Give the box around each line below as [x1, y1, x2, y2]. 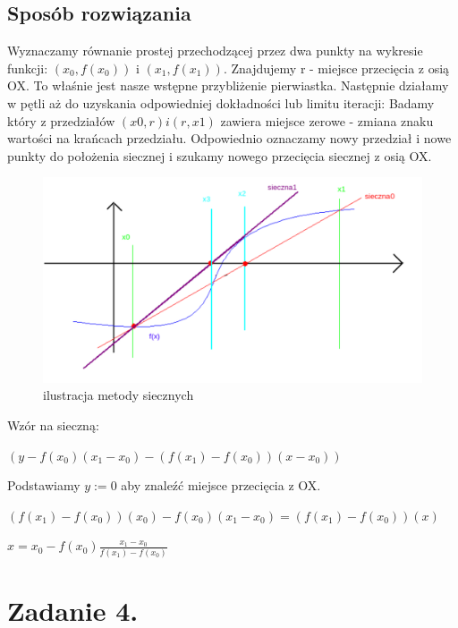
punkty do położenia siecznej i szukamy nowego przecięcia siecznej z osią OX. [7, 146, 432, 165]
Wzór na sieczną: [7, 415, 99, 434]
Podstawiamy [7, 476, 81, 495]
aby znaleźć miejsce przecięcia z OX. [121, 476, 321, 495]
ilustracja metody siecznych [43, 386, 194, 404]
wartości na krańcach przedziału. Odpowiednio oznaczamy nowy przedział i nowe [7, 129, 452, 148]
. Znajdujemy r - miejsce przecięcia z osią [223, 58, 450, 77]
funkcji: [7, 58, 48, 77]
